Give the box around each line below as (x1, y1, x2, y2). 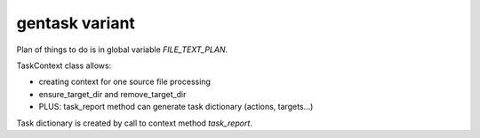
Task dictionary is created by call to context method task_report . (16, 118, 253, 128)
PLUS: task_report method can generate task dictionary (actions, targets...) (38, 102, 314, 112)
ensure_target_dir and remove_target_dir (38, 88, 187, 99)
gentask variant (16, 13, 135, 33)
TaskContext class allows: (16, 60, 112, 71)
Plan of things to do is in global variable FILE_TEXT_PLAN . (16, 44, 228, 55)
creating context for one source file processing (38, 76, 211, 88)
